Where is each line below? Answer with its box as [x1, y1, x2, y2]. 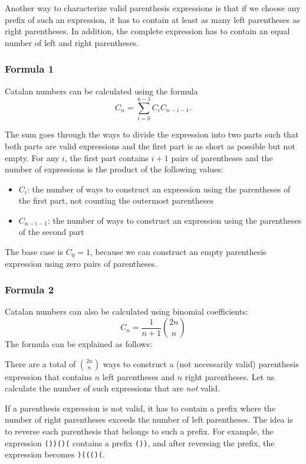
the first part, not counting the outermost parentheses [18, 194, 214, 207]
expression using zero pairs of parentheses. [5, 257, 157, 269]
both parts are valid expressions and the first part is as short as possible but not [5, 139, 295, 152]
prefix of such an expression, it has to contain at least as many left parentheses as [5, 13, 300, 25]
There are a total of [5, 357, 76, 370]
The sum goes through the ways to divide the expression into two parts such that [5, 128, 299, 140]
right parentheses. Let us [185, 370, 275, 383]
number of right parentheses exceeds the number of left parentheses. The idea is [5, 413, 293, 426]
